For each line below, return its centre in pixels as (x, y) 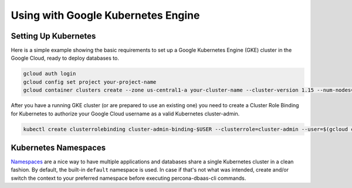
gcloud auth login (50, 74)
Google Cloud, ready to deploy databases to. (65, 58)
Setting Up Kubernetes (53, 36)
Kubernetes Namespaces (58, 147)
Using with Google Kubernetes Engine (105, 15)
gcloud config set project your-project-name (90, 82)
